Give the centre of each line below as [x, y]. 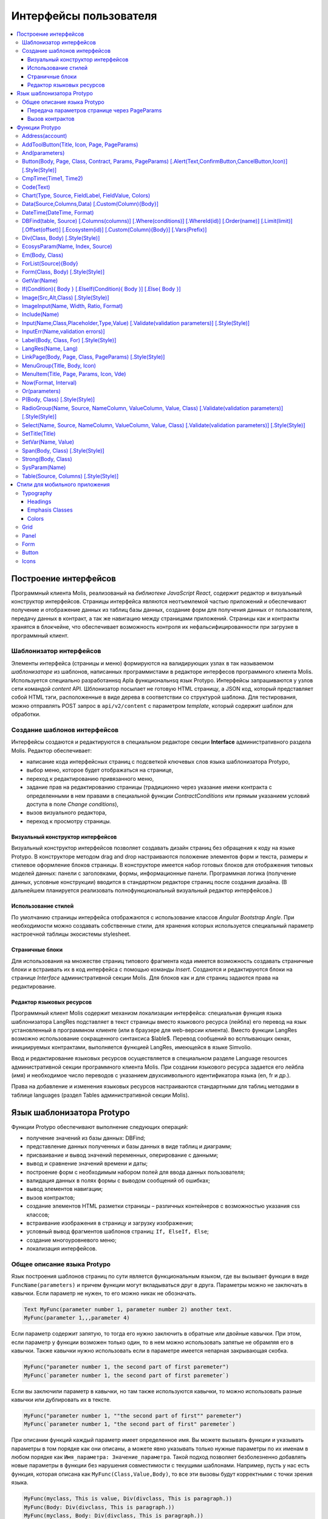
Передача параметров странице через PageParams [95, 111]
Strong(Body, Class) [47, 459]
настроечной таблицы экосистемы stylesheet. [71, 934]
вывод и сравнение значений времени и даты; [87, 1164]
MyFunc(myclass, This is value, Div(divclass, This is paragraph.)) [128, 1499]
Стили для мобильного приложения [63, 485]
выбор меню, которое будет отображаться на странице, [100, 770]
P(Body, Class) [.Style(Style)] [59, 399]
